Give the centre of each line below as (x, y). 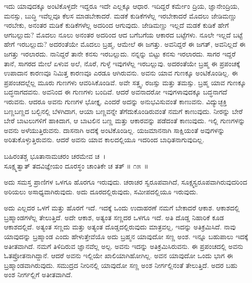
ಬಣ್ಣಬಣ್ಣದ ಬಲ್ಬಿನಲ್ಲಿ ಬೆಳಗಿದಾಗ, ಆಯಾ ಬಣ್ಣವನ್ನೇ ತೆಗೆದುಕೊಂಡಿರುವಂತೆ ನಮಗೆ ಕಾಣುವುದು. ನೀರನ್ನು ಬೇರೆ (123, 111)
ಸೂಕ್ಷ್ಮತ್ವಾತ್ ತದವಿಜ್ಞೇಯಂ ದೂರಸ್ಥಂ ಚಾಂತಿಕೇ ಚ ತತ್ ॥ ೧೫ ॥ (76, 165)
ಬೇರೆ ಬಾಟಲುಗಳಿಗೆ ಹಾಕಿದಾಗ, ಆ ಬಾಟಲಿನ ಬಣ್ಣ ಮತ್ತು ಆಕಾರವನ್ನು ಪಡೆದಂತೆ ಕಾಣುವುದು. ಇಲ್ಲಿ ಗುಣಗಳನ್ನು (125, 121)
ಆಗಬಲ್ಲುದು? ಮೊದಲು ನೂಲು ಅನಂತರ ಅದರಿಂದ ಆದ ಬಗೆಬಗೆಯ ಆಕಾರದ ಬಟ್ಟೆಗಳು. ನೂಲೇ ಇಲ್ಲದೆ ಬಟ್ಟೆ (123, 34)
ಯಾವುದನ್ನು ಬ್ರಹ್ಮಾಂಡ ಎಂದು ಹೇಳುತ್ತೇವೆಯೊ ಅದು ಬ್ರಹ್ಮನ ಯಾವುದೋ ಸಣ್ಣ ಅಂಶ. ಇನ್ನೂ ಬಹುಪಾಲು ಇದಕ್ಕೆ (126, 236)
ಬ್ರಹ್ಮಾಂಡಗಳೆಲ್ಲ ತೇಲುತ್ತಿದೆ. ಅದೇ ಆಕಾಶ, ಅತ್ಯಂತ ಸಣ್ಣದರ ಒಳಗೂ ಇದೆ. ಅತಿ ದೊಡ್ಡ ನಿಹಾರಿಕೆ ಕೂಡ (114, 217)
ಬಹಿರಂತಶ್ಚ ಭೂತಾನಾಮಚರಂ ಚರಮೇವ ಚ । (55, 156)
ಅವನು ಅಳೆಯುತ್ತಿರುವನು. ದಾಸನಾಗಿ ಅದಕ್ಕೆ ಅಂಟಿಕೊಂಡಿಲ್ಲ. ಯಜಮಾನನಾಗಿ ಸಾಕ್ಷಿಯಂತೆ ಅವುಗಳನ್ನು (114, 130)
